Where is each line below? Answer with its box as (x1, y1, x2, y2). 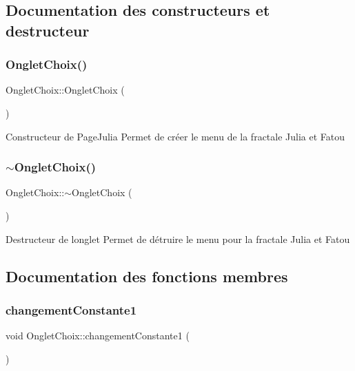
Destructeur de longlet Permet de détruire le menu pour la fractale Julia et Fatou (6, 231, 350, 246)
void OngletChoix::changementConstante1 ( (6, 328, 190, 343)
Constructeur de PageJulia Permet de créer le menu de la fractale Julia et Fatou (6, 129, 345, 143)
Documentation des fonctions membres (6, 265, 288, 286)
